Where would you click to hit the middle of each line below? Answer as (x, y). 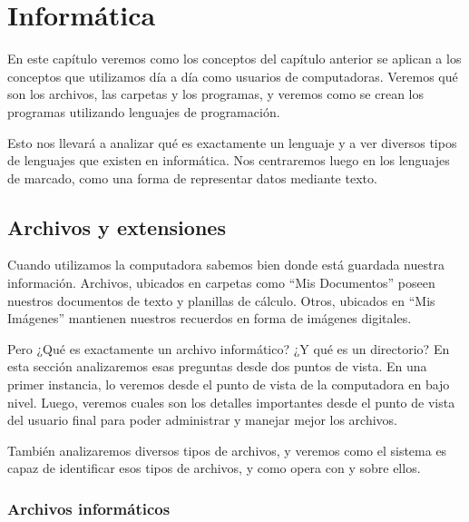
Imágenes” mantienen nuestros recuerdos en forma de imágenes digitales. (210, 318)
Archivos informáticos (89, 508)
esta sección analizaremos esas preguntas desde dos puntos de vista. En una (217, 366)
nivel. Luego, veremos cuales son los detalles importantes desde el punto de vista (231, 402)
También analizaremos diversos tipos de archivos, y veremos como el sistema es (227, 450)
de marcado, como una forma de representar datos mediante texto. (192, 177)
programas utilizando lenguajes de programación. (144, 111)
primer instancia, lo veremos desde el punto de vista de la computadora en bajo (229, 384)
